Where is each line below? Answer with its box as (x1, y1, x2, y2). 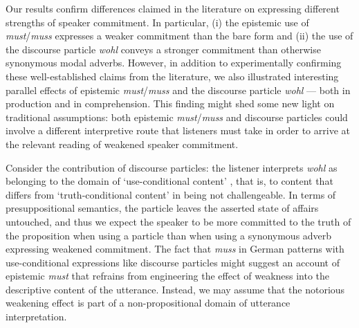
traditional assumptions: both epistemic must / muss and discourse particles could (6, 109, 348, 124)
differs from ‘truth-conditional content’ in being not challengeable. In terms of (6, 187, 336, 201)
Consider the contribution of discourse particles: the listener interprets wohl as (6, 160, 338, 174)
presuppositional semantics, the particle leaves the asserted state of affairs (6, 201, 319, 215)
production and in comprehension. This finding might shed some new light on (6, 96, 335, 111)
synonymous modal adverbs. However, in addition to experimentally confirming (6, 55, 342, 70)
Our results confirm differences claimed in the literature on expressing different (6, 1, 340, 15)
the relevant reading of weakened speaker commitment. (6, 136, 239, 151)
